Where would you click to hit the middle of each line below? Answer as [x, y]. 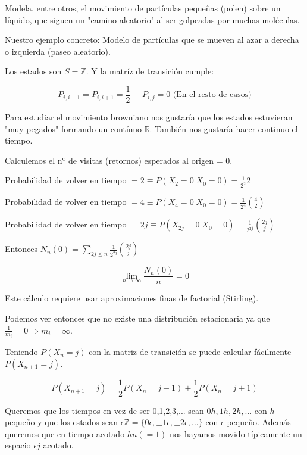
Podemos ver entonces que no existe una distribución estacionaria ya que [137, 318]
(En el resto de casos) [212, 95]
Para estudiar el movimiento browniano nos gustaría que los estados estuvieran [149, 117]
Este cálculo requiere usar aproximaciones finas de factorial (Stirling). [132, 298]
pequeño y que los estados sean [62, 422]
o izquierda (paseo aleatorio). [58, 51]
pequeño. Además [259, 422]
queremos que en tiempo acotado [65, 433]
